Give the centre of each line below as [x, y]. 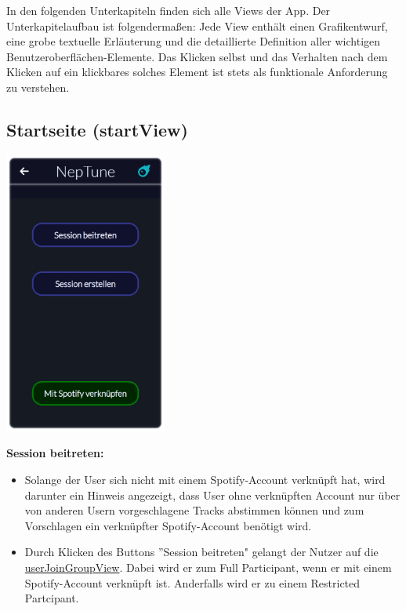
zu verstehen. [38, 87]
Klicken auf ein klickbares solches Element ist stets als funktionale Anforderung [197, 72]
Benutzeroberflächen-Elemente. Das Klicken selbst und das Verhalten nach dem [197, 56]
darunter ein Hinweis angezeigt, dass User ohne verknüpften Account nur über [212, 495]
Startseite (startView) [97, 129]
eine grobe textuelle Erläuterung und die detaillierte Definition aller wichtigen [194, 41]
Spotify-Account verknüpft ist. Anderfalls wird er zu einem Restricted [192, 582]
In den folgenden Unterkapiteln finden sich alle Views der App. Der [169, 10]
